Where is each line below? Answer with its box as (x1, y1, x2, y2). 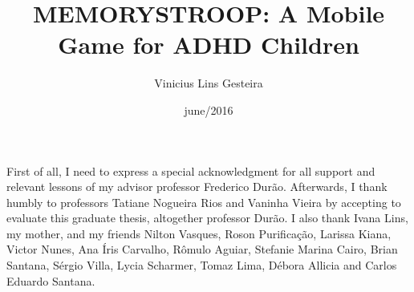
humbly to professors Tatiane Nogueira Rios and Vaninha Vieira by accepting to (6, 193, 401, 210)
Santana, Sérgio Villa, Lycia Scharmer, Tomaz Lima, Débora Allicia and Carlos (6, 257, 397, 274)
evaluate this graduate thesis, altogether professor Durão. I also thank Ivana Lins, (6, 209, 408, 226)
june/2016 (184, 101, 233, 118)
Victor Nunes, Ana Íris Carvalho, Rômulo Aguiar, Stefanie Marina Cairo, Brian (6, 241, 398, 258)
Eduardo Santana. (6, 272, 95, 289)
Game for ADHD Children (58, 28, 359, 61)
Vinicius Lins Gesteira (154, 75, 263, 91)
